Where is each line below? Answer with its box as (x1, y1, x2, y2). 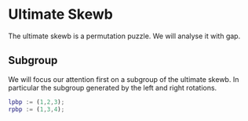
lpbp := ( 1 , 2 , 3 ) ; (8, 98, 65, 106)
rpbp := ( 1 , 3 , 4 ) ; (8, 105, 65, 113)
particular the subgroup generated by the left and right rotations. (8, 83, 217, 92)
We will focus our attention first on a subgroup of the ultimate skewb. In (8, 74, 239, 84)
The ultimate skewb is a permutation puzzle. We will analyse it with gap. (8, 31, 241, 41)
